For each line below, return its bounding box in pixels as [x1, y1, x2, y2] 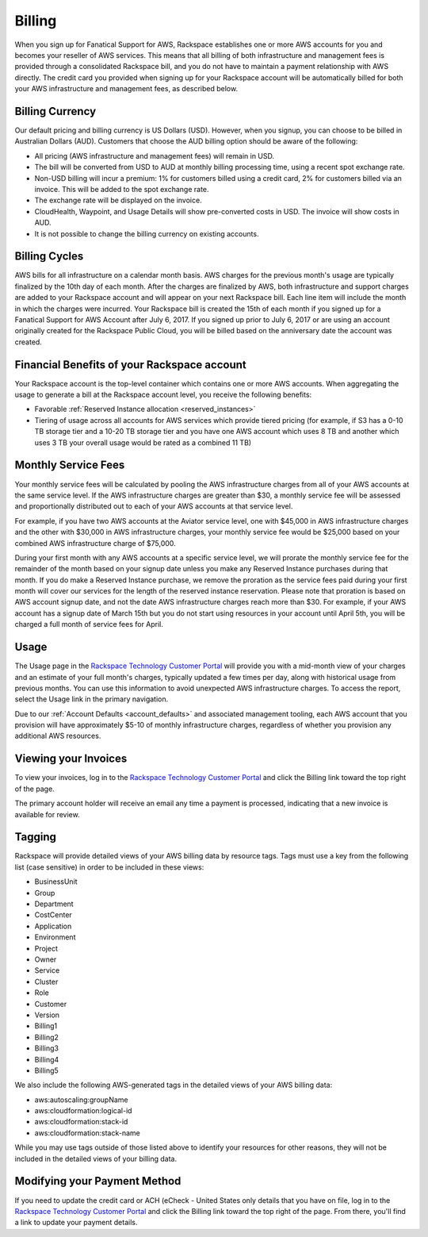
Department [34, 899, 75, 909]
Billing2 [34, 1032, 59, 1042]
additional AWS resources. [14, 731, 101, 741]
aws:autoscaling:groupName [34, 1095, 128, 1104]
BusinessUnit [34, 877, 78, 886]
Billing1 [34, 1021, 58, 1031]
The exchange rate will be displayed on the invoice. [34, 195, 202, 206]
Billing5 [34, 1066, 59, 1075]
